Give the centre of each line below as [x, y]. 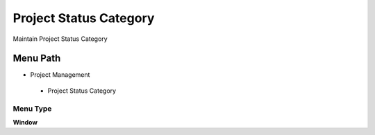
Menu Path [37, 58]
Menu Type [32, 109]
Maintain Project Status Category [60, 39]
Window [25, 122]
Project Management [60, 75]
